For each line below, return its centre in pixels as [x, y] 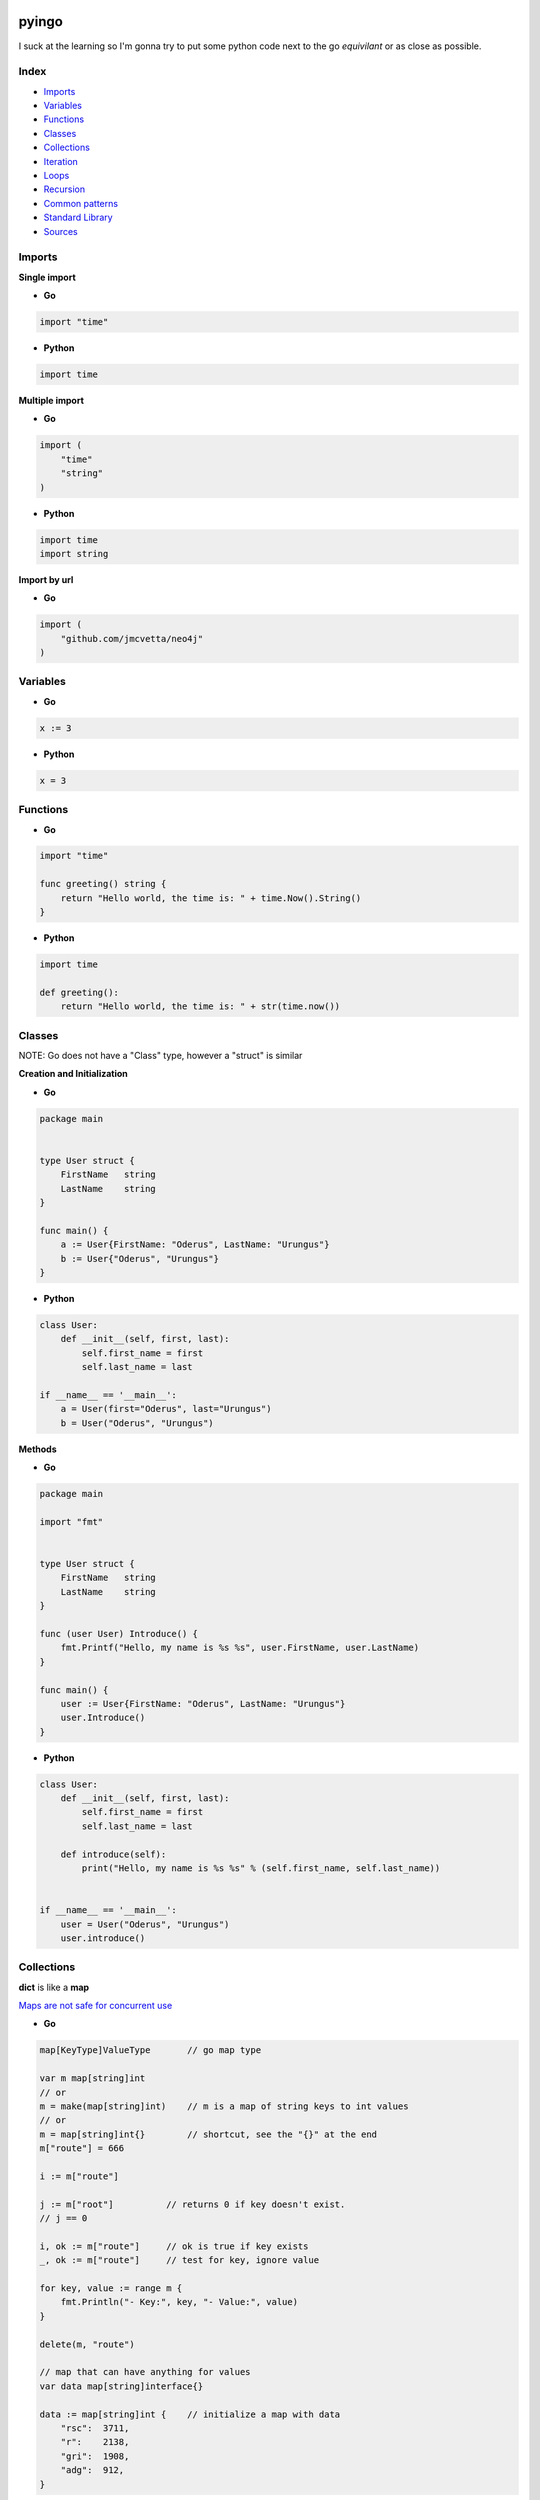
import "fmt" [71, 1521]
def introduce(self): [113, 1854]
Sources [61, 231]
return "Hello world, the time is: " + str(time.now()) [200, 1006]
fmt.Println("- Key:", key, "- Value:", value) [179, 2302]
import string [74, 553]
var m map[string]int [92, 2078]
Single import [47, 277]
